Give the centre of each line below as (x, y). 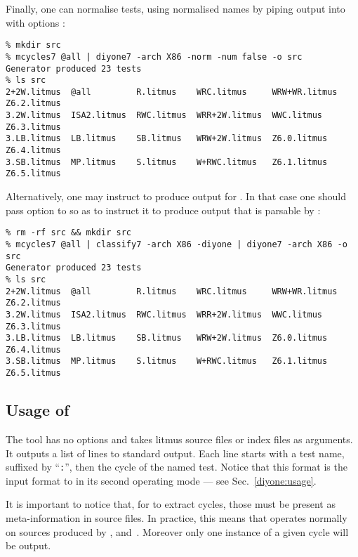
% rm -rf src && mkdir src (68, 233)
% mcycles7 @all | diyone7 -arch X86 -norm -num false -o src (154, 57)
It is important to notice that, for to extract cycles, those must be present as (171, 504)
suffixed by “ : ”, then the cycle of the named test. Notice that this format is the (177, 467)
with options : (35, 22)
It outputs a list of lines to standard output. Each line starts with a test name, (175, 453)
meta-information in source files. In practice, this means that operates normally (177, 518)
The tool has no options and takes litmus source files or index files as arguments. (179, 439)
